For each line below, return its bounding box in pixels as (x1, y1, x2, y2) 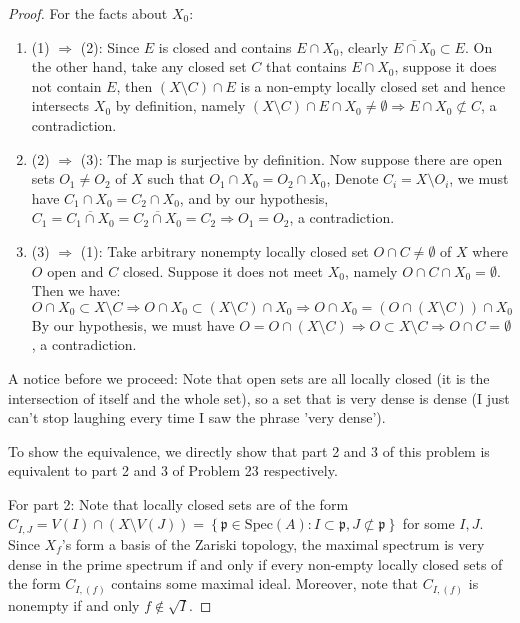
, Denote (326, 168, 379, 189)
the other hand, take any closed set (31, 56, 247, 77)
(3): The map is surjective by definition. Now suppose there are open (80, 148, 503, 169)
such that (147, 168, 205, 189)
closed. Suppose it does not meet (122, 260, 323, 281)
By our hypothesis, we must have (31, 314, 235, 335)
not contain (31, 75, 102, 96)
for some (402, 513, 455, 534)
